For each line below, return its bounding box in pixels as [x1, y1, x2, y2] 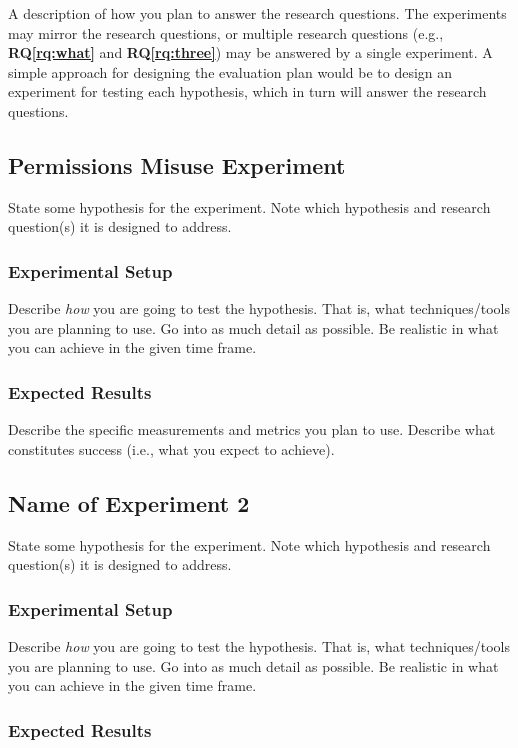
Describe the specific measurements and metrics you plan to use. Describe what [8, 419, 496, 440]
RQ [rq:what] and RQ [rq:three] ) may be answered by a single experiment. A [8, 42, 493, 63]
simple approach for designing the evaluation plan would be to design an [8, 61, 453, 82]
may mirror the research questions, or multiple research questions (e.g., [8, 22, 444, 43]
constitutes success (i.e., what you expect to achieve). [8, 438, 335, 459]
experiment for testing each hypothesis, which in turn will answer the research [8, 81, 487, 102]
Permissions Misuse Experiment [8, 149, 346, 180]
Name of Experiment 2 [8, 487, 250, 518]
